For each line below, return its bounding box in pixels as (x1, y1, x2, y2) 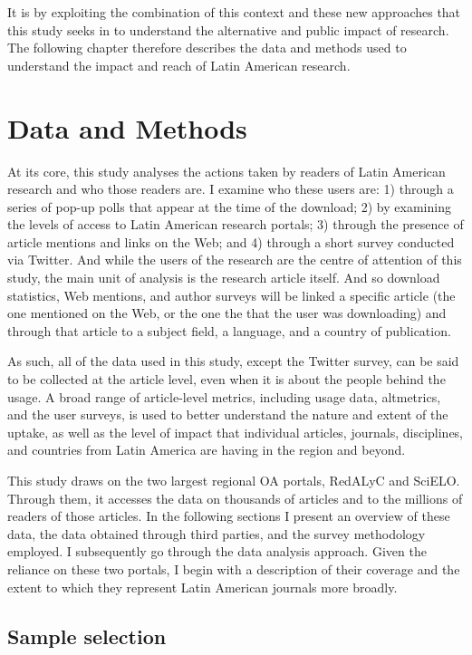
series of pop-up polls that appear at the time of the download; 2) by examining (7, 197, 451, 216)
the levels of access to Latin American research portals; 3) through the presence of (7, 215, 464, 234)
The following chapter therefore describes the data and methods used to (7, 38, 407, 57)
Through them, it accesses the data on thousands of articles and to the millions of (7, 488, 463, 507)
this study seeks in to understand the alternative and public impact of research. (7, 20, 449, 39)
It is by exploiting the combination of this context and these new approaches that (7, 3, 461, 21)
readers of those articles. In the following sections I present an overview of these (7, 506, 450, 525)
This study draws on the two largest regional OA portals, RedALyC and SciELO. (7, 471, 460, 489)
